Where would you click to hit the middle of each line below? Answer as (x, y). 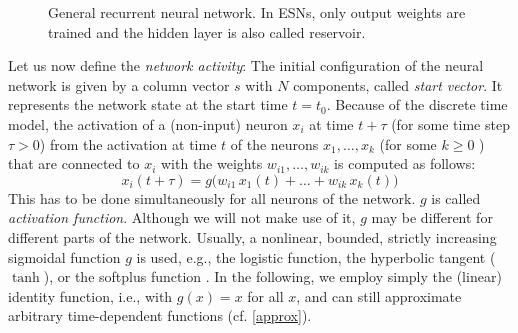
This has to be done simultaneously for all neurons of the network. (212, 197)
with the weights (211, 163)
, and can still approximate (379, 295)
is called (456, 197)
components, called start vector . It (398, 84)
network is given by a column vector (119, 84)
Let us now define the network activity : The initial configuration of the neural (246, 65)
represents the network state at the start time (148, 104)
